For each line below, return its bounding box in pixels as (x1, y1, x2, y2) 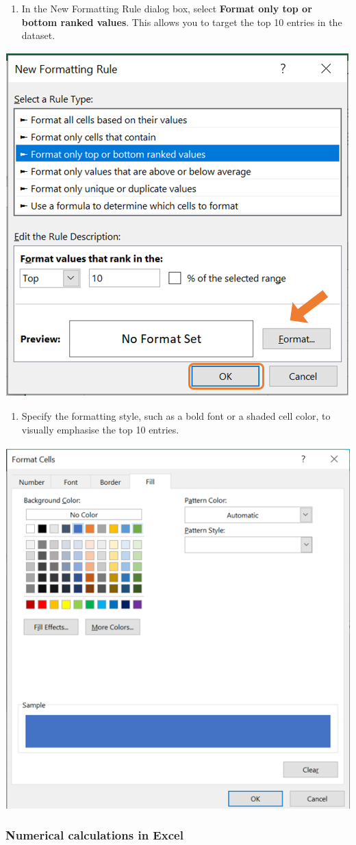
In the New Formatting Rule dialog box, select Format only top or (21, 1, 312, 15)
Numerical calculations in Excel (5, 827, 183, 844)
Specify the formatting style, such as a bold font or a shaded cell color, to (21, 409, 331, 423)
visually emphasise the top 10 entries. (21, 422, 179, 436)
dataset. (21, 28, 55, 42)
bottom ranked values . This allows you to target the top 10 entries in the (21, 14, 342, 29)
